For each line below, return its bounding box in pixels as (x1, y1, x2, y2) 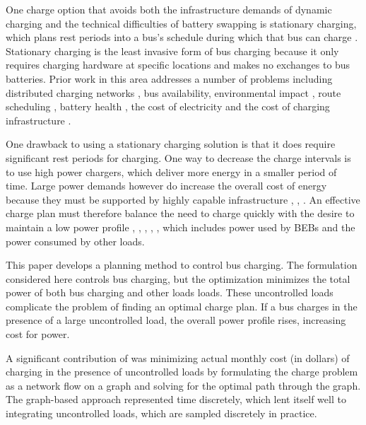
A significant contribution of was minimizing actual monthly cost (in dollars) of (6, 350, 350, 365)
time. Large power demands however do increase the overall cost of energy (6, 178, 327, 193)
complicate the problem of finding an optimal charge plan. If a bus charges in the (6, 298, 358, 313)
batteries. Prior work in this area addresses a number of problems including (6, 71, 333, 86)
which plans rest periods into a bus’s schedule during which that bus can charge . (6, 30, 358, 45)
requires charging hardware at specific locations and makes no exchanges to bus (6, 57, 350, 72)
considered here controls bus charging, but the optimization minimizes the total (6, 271, 350, 286)
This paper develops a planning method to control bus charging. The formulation (6, 257, 358, 272)
